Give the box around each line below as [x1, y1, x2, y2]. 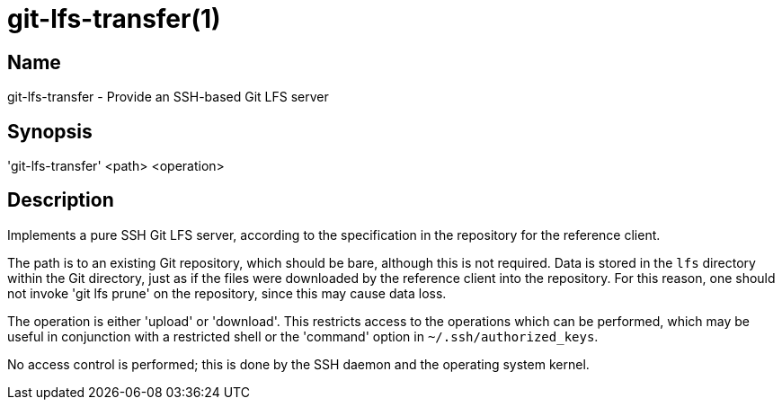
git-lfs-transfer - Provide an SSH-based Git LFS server [7, 89, 329, 105]
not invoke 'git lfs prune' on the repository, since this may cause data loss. [7, 285, 447, 301]
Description [7, 189, 114, 212]
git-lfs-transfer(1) [7, 4, 221, 34]
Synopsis [7, 119, 93, 143]
